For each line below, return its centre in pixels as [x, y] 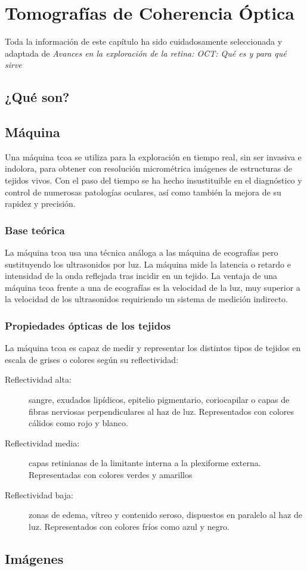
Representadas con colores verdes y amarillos [111, 475]
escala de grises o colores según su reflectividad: [92, 359]
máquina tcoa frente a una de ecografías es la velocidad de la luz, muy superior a [153, 287]
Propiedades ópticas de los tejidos [88, 325]
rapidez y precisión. [40, 204]
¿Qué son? [37, 97]
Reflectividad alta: [38, 379]
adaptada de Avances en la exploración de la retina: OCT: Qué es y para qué [146, 53]
